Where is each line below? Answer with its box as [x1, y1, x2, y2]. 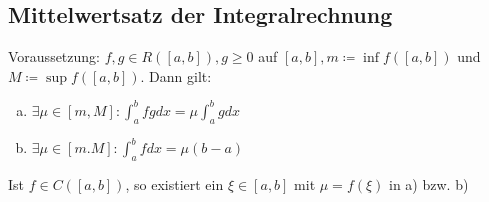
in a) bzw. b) [389, 173, 469, 194]
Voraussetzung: [8, 46, 100, 67]
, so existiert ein [125, 173, 224, 194]
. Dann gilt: [140, 65, 212, 86]
